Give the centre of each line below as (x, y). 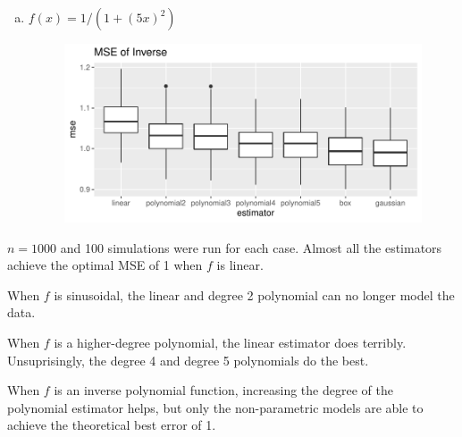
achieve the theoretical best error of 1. (112, 425)
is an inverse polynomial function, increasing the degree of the (223, 390)
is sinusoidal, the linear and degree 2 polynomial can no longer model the (254, 294)
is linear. (240, 265)
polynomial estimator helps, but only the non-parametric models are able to (215, 407)
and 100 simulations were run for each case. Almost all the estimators (251, 247)
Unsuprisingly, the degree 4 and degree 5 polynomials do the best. (188, 360)
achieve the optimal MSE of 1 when (105, 265)
